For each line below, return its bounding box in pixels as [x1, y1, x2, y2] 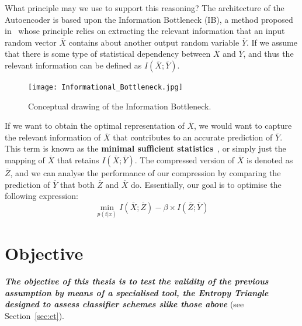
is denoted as [246, 154, 293, 166]
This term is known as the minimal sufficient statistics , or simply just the [5, 142, 286, 155]
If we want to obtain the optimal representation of [5, 119, 185, 132]
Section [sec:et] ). [5, 309, 64, 321]
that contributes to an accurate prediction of [113, 131, 273, 143]
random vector [5, 36, 57, 48]
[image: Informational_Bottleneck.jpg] [28, 83, 183, 91]
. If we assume [247, 36, 297, 48]
